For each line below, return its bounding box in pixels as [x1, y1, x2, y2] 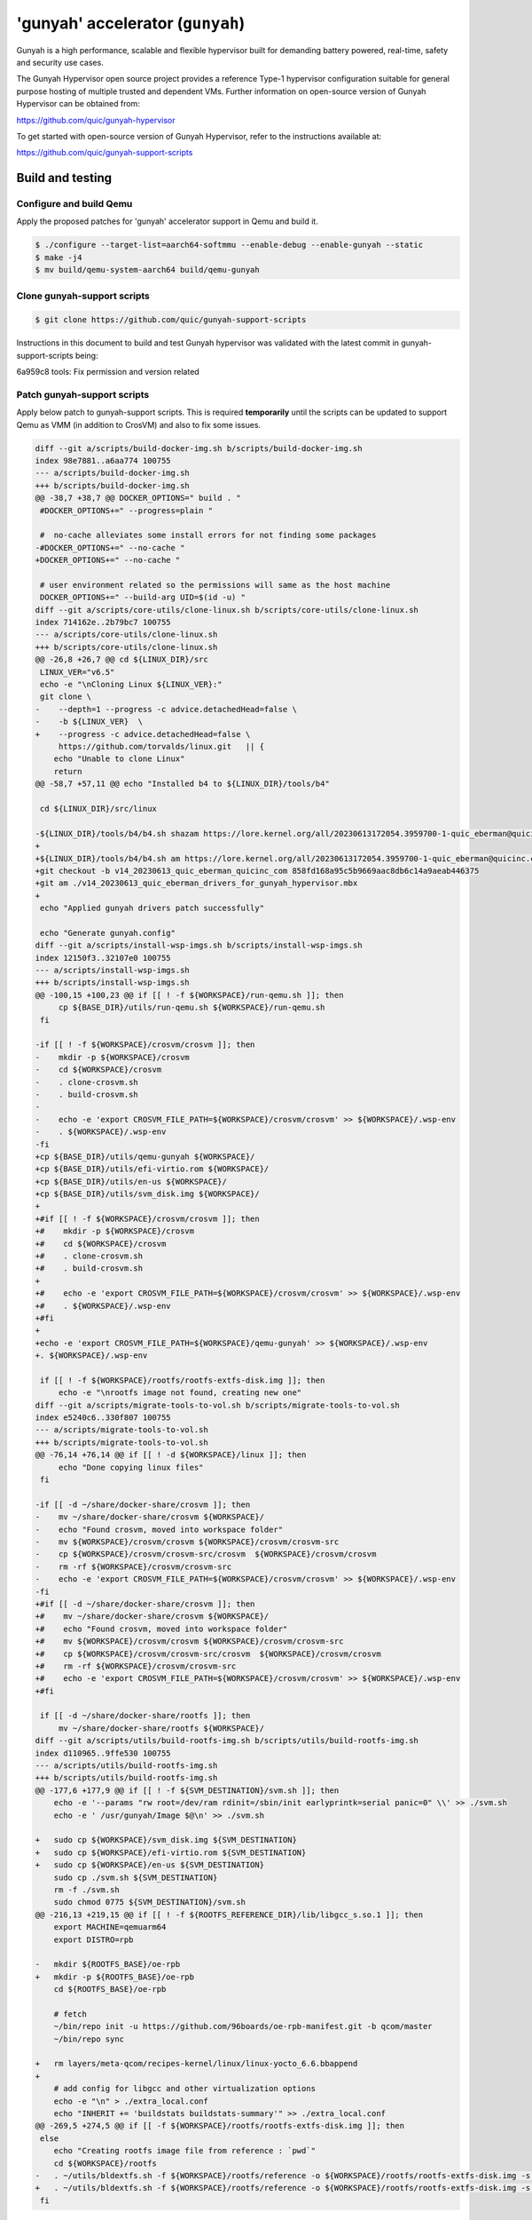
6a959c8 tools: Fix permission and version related [16, 367, 199, 377]
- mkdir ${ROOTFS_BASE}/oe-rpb [35, 1959, 181, 1970]
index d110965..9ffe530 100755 [35, 1748, 172, 1758]
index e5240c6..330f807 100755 [35, 1413, 172, 1423]
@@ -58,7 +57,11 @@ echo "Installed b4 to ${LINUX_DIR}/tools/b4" [35, 779, 330, 789]
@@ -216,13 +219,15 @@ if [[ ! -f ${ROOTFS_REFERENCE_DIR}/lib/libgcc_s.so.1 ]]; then [35, 1909, 424, 1920]
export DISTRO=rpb [53, 1934, 134, 1945]
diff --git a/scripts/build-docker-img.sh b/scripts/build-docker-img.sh [35, 443, 363, 453]
